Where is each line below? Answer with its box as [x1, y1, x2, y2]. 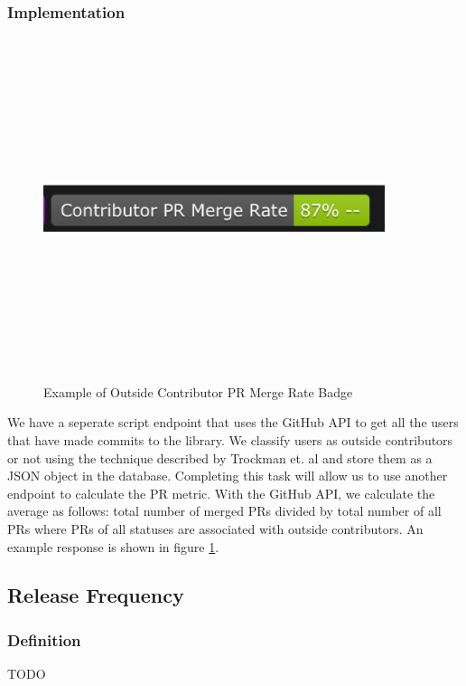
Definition [7, 628, 81, 651]
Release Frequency [7, 581, 184, 609]
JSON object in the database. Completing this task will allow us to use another [7, 466, 448, 485]
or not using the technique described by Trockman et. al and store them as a [7, 448, 433, 467]
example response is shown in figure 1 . [7, 537, 219, 556]
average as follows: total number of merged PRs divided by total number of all [7, 501, 442, 520]
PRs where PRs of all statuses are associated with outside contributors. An [7, 519, 424, 538]
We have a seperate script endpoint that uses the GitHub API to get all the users [7, 413, 459, 432]
